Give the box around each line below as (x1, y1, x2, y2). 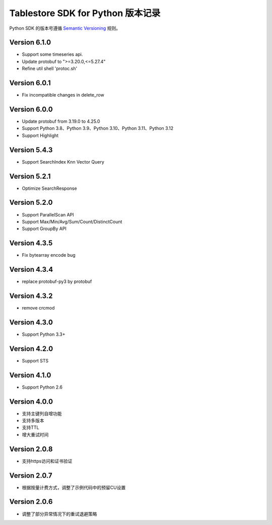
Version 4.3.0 (9, 318, 53, 327)
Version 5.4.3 (9, 145, 53, 154)
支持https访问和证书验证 (22, 458, 73, 464)
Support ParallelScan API (22, 211, 74, 217)
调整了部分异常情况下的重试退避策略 (22, 511, 97, 517)
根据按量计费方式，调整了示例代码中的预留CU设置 (22, 484, 126, 490)
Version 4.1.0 (9, 370, 51, 380)
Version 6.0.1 (9, 79, 51, 88)
